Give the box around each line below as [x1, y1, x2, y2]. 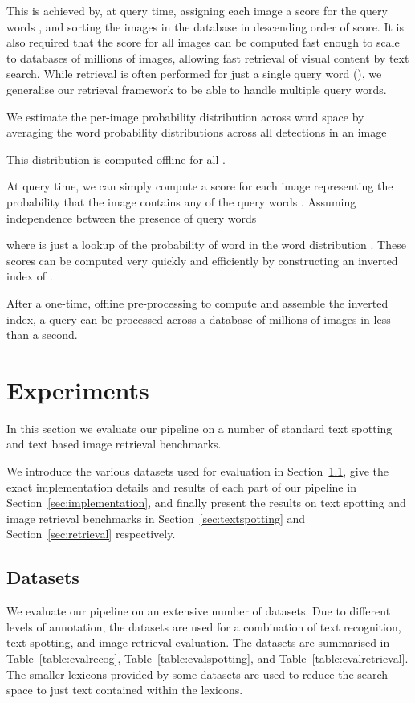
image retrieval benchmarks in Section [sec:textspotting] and [6, 509, 306, 526]
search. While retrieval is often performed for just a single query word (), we [6, 65, 382, 82]
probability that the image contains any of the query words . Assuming [6, 193, 356, 210]
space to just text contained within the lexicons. [6, 681, 243, 698]
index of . [6, 268, 53, 284]
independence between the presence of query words [6, 209, 257, 226]
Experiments [6, 373, 149, 406]
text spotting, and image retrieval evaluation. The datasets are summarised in [6, 634, 390, 651]
